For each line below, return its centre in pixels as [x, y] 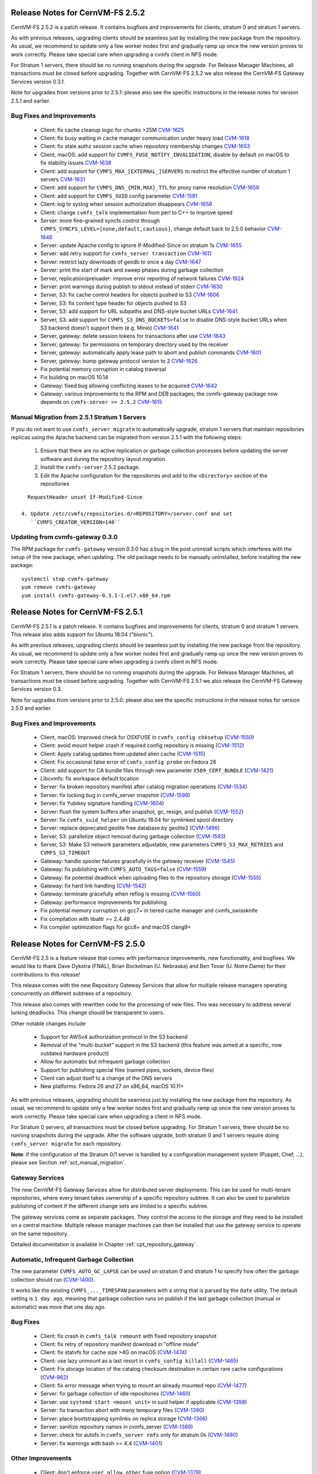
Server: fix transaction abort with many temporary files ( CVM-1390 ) [122, 1410]
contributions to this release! [46, 974]
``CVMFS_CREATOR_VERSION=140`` [75, 522]
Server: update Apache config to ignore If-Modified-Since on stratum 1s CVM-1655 [141, 245]
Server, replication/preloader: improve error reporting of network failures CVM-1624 [142, 278]
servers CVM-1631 [63, 179]
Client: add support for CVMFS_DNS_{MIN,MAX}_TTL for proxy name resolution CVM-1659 [150, 187]
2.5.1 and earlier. [31, 101]
